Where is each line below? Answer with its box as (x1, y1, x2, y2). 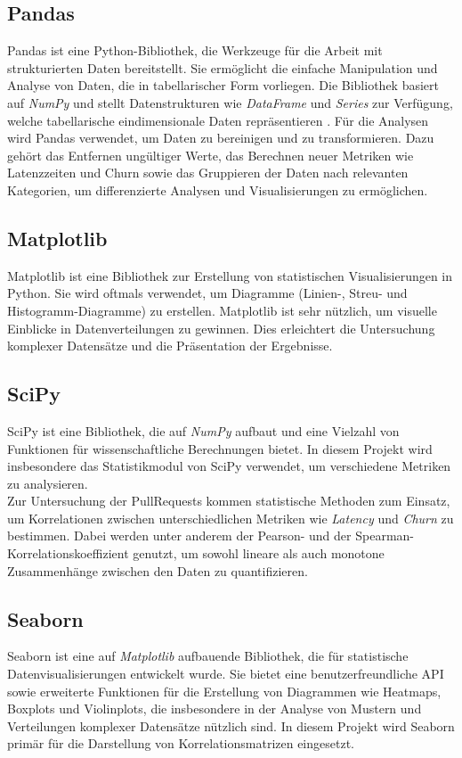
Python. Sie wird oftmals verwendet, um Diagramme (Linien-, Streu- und (7, 284, 408, 302)
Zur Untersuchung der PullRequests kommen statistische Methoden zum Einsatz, (7, 491, 450, 510)
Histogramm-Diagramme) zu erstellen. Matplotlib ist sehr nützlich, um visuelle (7, 301, 437, 319)
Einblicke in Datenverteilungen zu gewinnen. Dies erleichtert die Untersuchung (7, 318, 435, 337)
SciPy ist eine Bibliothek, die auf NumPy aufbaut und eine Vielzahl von (7, 421, 400, 440)
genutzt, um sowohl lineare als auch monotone (133, 544, 385, 563)
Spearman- (355, 526, 414, 545)
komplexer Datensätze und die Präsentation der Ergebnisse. (7, 336, 333, 355)
